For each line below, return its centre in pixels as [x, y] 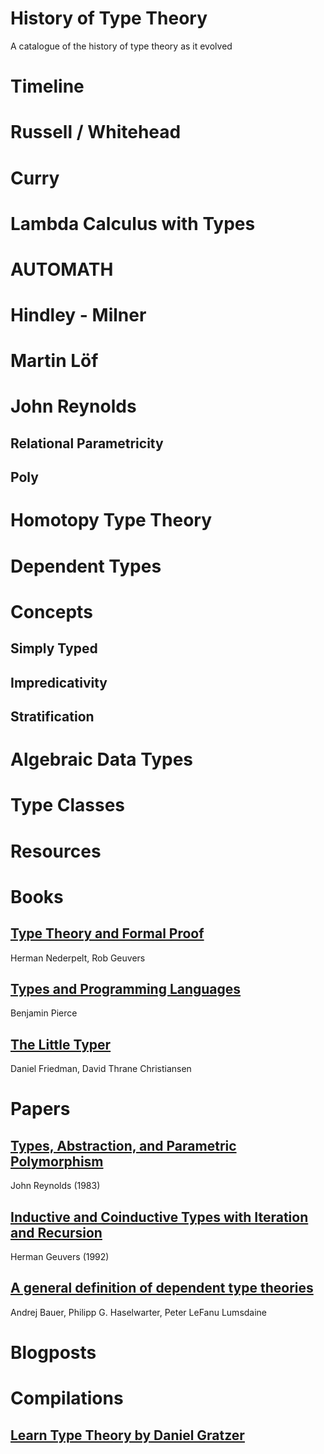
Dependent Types [86, 566]
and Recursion [56, 1232]
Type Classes [68, 805]
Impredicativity [59, 682]
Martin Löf [54, 361]
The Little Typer [61, 1044]
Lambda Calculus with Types [133, 223]
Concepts [51, 611]
